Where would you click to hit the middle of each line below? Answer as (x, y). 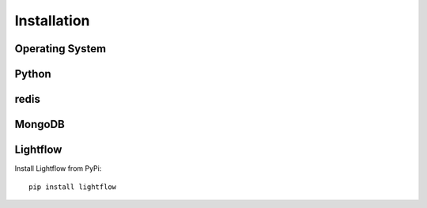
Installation (52, 21)
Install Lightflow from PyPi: (58, 168)
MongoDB (40, 125)
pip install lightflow (73, 187)
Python (33, 74)
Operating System (60, 49)
